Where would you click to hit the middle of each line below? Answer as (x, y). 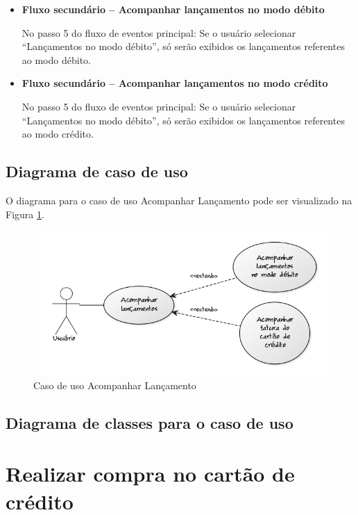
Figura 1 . (25, 214)
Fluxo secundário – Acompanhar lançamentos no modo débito (173, 9)
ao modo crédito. (58, 134)
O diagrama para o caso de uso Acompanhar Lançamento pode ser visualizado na (179, 200)
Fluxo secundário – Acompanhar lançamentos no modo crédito (175, 83)
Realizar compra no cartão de (150, 474)
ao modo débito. (56, 59)
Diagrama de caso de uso (97, 171)
